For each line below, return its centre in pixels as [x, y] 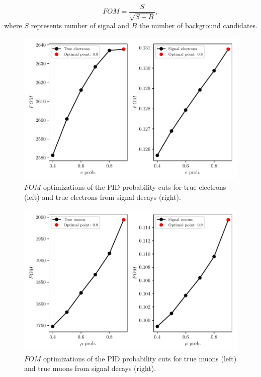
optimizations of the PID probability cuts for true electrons [135, 187]
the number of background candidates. [198, 25]
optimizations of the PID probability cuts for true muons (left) [140, 358]
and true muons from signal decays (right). [90, 368]
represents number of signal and [80, 25]
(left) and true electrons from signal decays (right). [103, 197]
